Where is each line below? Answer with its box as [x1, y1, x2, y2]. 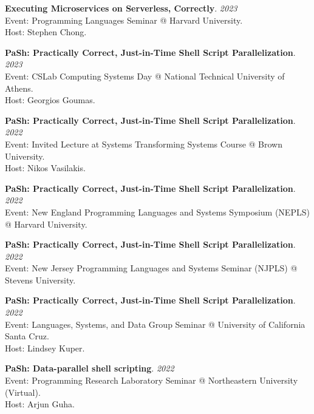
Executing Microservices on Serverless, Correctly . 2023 [5, 2, 237, 14]
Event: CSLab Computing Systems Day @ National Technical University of [5, 69, 285, 82]
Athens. [5, 81, 33, 94]
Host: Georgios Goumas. [5, 93, 95, 106]
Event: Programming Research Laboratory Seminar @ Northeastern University [5, 374, 298, 387]
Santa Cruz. [5, 330, 49, 342]
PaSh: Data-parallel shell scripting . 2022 [5, 362, 174, 375]
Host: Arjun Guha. [5, 398, 75, 410]
